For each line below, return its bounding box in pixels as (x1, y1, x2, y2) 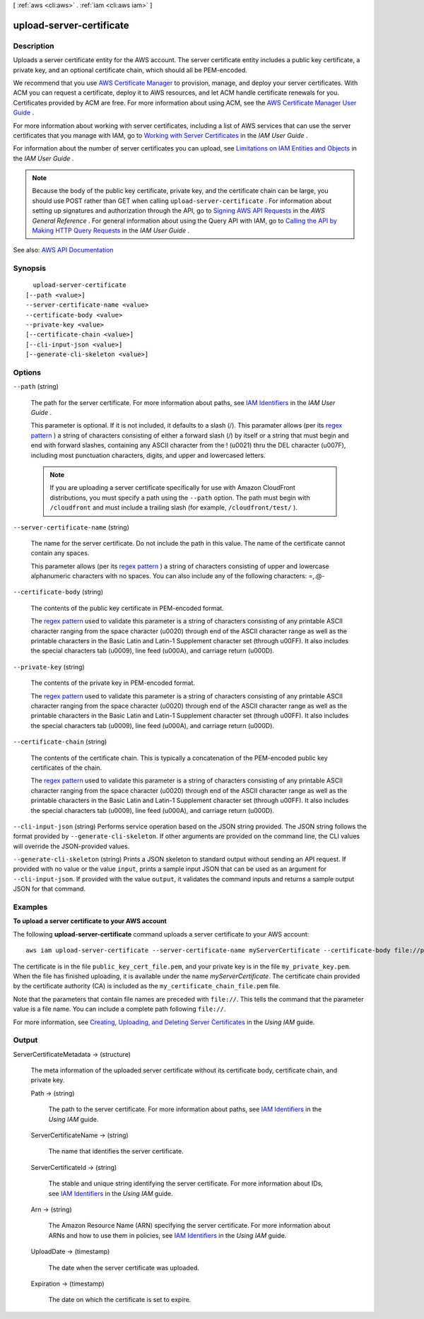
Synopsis (13, 264, 46, 274)
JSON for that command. (13, 884, 86, 893)
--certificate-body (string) (13, 587, 104, 597)
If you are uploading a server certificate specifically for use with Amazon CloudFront (49, 483, 296, 492)
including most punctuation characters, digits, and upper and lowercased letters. (30, 451, 266, 459)
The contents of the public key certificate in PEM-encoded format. (30, 604, 224, 612)
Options (13, 368, 42, 377)
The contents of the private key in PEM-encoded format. (30, 679, 196, 687)
